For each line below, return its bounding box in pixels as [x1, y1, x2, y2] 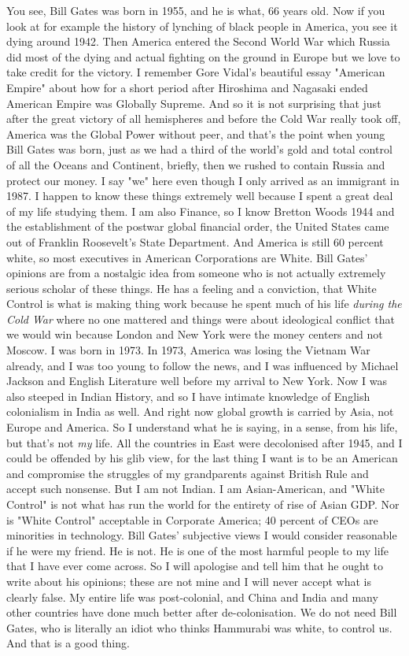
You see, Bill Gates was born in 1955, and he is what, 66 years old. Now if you [6, 2, 385, 18]
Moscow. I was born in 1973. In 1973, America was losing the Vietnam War [6, 342, 370, 358]
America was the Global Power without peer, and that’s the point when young [6, 125, 385, 142]
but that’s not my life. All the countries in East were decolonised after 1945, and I [6, 434, 403, 450]
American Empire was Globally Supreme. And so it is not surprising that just [6, 95, 381, 111]
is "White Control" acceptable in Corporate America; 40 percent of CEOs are [6, 511, 378, 528]
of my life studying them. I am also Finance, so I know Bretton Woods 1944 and [6, 202, 395, 219]
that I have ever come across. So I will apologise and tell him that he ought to [6, 558, 383, 574]
